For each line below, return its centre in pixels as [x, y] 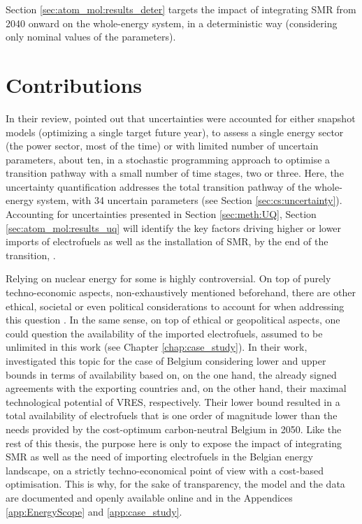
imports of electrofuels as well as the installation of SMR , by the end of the [167, 241]
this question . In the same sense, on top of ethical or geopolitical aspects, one [173, 320]
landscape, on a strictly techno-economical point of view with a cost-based [165, 470]
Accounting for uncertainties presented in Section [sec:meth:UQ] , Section [161, 214]
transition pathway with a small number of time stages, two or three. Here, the [175, 173]
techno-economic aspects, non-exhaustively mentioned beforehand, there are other [181, 292]
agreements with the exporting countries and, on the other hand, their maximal [176, 388]
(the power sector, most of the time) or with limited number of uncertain [162, 146]
